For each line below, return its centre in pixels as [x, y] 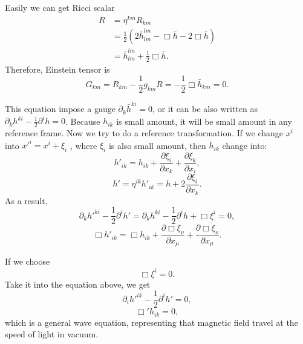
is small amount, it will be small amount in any [204, 121]
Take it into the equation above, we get [78, 284]
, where [83, 145]
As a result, [26, 200]
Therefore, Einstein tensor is [57, 69]
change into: [245, 145]
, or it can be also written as [205, 109]
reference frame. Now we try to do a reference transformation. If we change [144, 133]
